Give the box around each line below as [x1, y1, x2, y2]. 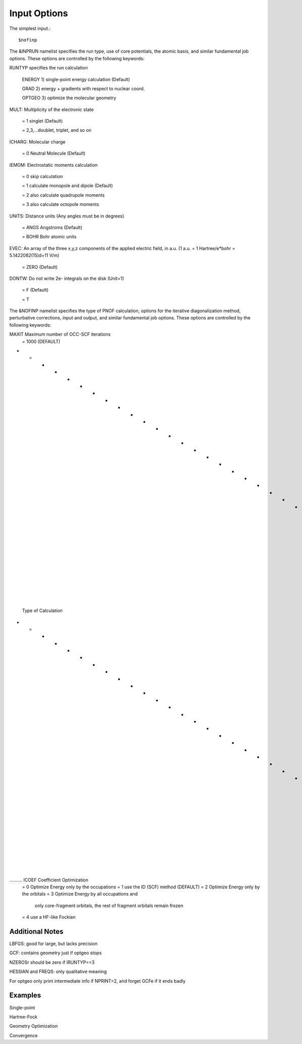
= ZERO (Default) [22, 264, 58, 270]
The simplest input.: [9, 25, 51, 31]
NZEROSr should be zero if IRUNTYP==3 [9, 959, 95, 965]
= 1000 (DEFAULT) [22, 338, 61, 344]
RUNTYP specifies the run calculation [9, 65, 88, 71]
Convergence [9, 1032, 38, 1038]
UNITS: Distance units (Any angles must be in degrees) [9, 213, 124, 219]
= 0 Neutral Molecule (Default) [22, 150, 86, 157]
